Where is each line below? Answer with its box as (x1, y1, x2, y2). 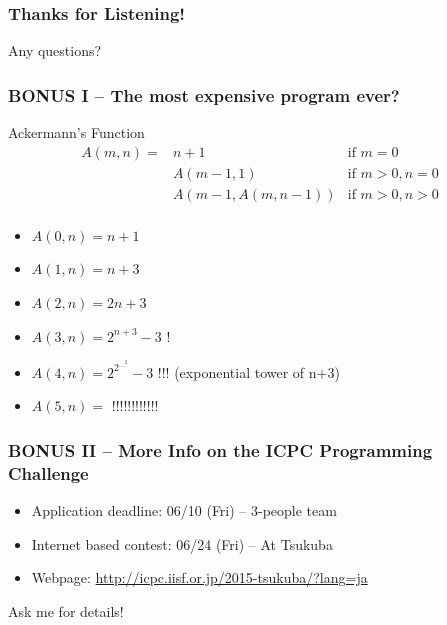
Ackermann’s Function (8, 122, 145, 143)
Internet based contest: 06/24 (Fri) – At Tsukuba (31, 533, 333, 554)
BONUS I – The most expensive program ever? (8, 82, 400, 107)
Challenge (8, 460, 89, 485)
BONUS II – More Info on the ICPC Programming (8, 437, 433, 462)
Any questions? (8, 40, 102, 61)
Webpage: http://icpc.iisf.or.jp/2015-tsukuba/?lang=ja (31, 567, 368, 588)
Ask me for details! (8, 600, 124, 621)
